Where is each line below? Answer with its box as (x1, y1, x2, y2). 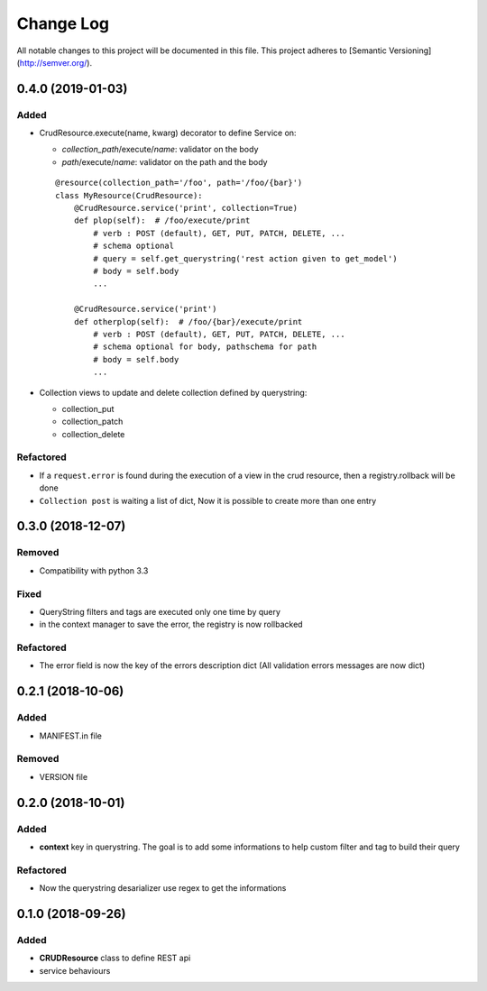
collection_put (61, 403, 115, 414)
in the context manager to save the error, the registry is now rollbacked (39, 619, 303, 630)
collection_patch (61, 416, 124, 427)
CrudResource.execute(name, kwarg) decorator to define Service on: (39, 127, 297, 139)
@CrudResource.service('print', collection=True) (73, 203, 298, 214)
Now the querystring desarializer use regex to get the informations (39, 883, 287, 894)
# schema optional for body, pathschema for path (93, 342, 317, 352)
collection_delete (61, 428, 125, 439)
